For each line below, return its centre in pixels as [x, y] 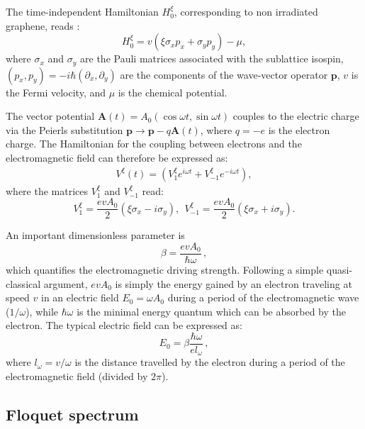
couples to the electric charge [296, 116]
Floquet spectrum [72, 414]
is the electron [299, 129]
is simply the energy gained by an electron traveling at [234, 283]
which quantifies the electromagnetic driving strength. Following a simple [165, 269]
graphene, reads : [43, 25]
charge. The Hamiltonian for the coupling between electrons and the [154, 144]
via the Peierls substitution [64, 129]
